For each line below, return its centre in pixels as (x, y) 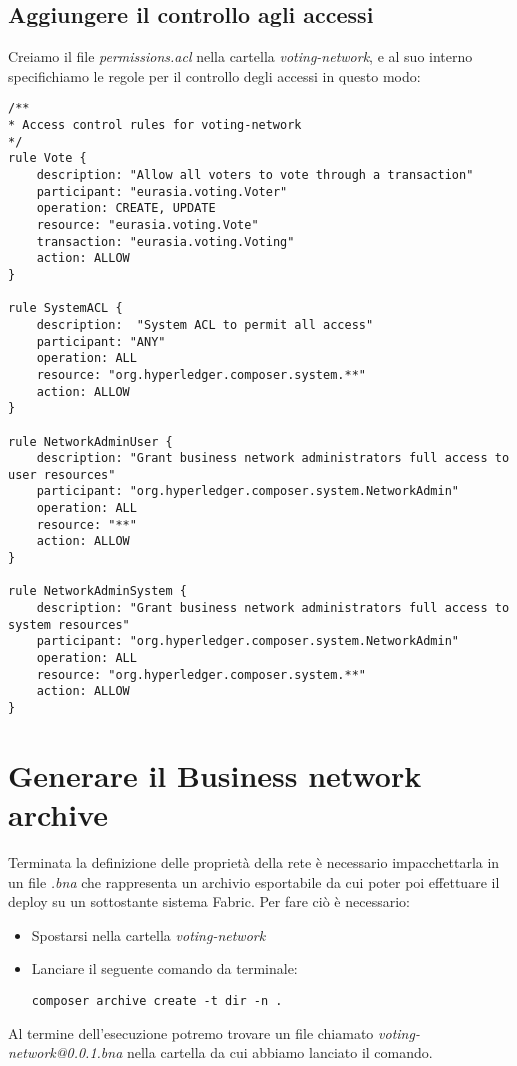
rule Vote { (47, 158)
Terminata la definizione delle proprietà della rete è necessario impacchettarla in (254, 861)
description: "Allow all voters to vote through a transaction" (255, 175)
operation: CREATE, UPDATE (126, 208)
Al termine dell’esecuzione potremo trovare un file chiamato (191, 1032)
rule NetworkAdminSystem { (97, 591)
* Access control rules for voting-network (155, 125)
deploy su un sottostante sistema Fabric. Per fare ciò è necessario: (209, 901)
